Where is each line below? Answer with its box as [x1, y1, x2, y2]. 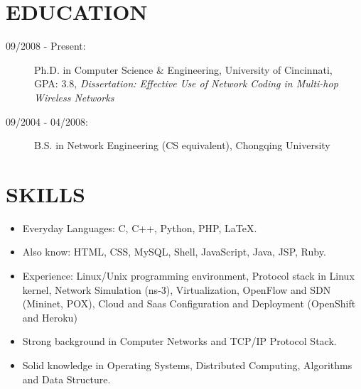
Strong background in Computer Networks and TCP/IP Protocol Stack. [22, 334, 337, 349]
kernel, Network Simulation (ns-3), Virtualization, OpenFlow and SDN [22, 282, 331, 297]
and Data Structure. [22, 371, 111, 386]
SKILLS [6, 179, 85, 208]
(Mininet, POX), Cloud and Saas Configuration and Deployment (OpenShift [22, 296, 356, 311]
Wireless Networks [34, 89, 114, 104]
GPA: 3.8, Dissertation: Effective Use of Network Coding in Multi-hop [34, 76, 338, 91]
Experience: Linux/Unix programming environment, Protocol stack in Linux [22, 268, 355, 283]
